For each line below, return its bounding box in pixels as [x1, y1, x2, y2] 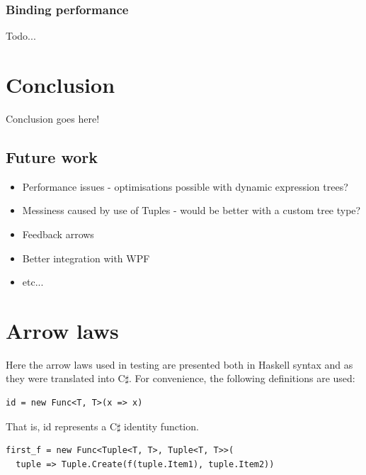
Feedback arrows [22, 226, 94, 241]
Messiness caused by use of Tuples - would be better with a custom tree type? [22, 203, 361, 218]
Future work [6, 145, 98, 167]
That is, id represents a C [6, 418, 118, 433]
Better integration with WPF [22, 250, 150, 265]
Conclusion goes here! [6, 111, 100, 125]
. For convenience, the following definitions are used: [128, 371, 355, 386]
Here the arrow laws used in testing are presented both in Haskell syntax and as [6, 357, 353, 371]
